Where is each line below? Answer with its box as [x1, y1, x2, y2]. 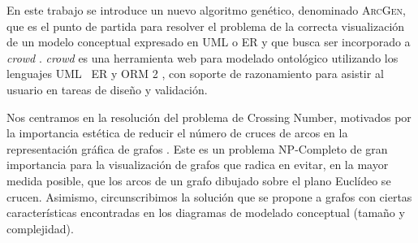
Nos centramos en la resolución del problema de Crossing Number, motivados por [6, 108, 412, 125]
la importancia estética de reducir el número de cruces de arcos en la [6, 124, 348, 141]
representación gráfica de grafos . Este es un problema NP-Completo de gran [6, 140, 388, 157]
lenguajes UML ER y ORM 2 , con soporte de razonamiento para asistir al [6, 65, 384, 82]
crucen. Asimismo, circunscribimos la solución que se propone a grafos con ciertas [6, 188, 412, 205]
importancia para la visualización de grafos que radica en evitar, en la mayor [6, 156, 389, 173]
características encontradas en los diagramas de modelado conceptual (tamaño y [6, 204, 405, 221]
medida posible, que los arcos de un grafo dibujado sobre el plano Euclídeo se [6, 171, 391, 189]
